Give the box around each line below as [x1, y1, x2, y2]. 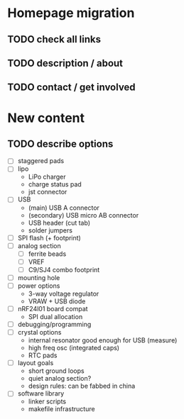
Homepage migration [7, 5, 135, 21]
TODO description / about [7, 57, 123, 69]
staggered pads [17, 157, 65, 165]
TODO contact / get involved [7, 82, 136, 94]
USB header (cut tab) [28, 218, 91, 227]
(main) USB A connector [28, 203, 99, 212]
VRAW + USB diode [28, 296, 86, 306]
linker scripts [28, 397, 66, 406]
